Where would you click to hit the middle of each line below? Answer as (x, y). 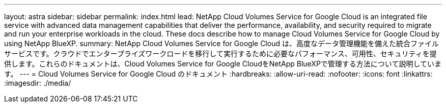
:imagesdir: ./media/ (38, 83)
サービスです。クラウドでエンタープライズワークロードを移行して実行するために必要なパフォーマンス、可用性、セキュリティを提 (220, 53)
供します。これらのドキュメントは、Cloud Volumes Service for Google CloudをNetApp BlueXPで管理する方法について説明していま (223, 64)
